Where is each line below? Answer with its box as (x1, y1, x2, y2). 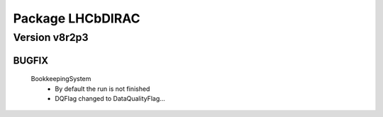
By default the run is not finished (55, 85, 150, 93)
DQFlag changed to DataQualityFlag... (55, 94, 166, 102)
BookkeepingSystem (30, 75, 91, 83)
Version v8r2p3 (13, 31, 89, 44)
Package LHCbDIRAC (13, 11, 141, 26)
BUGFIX (13, 54, 49, 66)
